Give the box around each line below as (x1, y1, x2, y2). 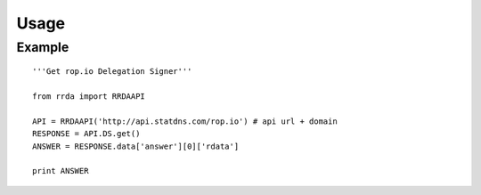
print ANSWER (32, 166, 89, 176)
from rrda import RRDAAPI (32, 91, 146, 102)
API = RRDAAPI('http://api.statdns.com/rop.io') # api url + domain (32, 116, 338, 126)
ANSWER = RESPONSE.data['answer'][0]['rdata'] (32, 141, 240, 151)
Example (16, 39, 69, 55)
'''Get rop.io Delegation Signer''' (32, 67, 192, 77)
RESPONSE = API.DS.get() (32, 129, 141, 139)
